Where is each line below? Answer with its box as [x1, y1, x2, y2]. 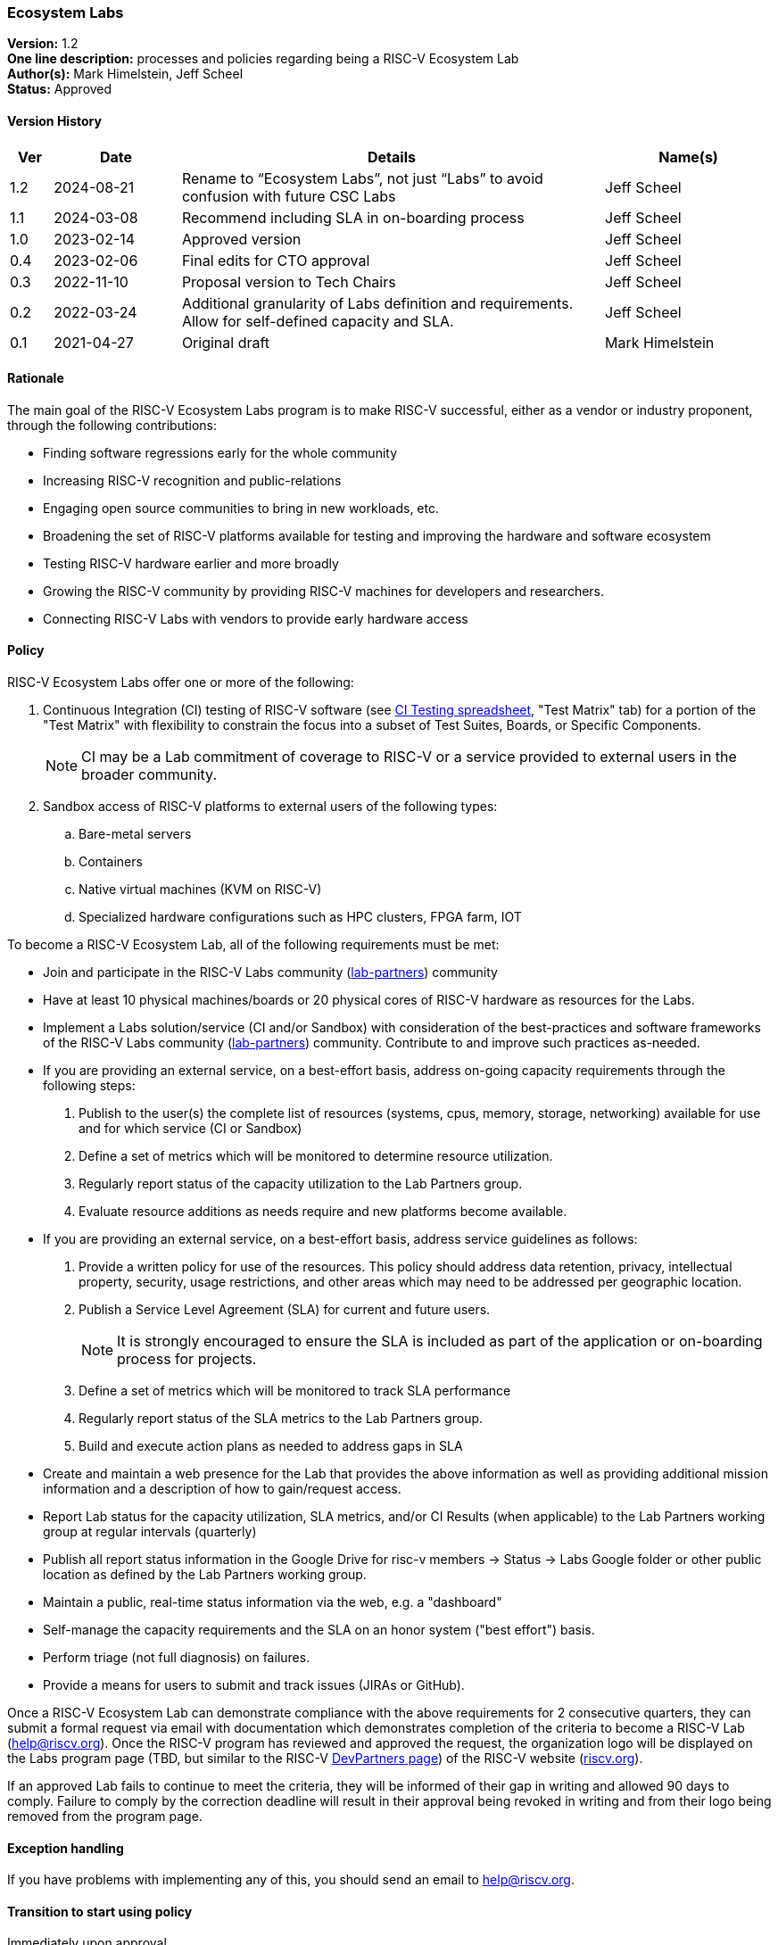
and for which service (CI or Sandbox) [79, 1121, 302, 1137]
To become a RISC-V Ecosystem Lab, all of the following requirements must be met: [7, 937, 500, 953]
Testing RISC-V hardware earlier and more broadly [43, 555, 339, 571]
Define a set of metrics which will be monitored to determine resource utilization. [79, 1148, 553, 1164]
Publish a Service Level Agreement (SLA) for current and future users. [79, 1302, 491, 1318]
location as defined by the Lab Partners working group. [43, 1567, 367, 1583]
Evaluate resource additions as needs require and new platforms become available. [79, 1204, 567, 1220]
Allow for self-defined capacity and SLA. [181, 311, 454, 330]
